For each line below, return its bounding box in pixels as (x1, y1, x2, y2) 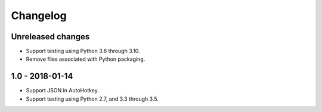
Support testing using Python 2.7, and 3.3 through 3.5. (26, 95, 159, 102)
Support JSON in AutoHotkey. (26, 87, 100, 94)
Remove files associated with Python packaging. (26, 55, 145, 63)
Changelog (11, 9, 67, 22)
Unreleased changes (11, 32, 90, 42)
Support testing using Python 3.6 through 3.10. (26, 48, 140, 55)
